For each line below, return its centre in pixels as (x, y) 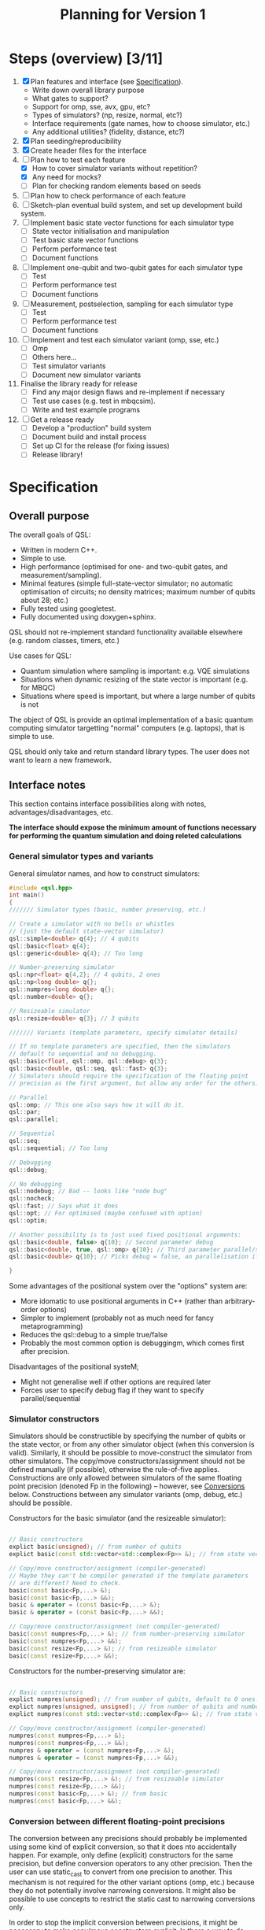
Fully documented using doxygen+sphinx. (88, 617)
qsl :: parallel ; (34, 1119)
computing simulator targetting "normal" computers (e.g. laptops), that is (127, 728)
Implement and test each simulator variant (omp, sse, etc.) (125, 339)
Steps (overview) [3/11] (86, 59)
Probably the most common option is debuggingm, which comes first (132, 1343)
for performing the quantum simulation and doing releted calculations (125, 836)
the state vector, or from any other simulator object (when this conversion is (132, 1444)
